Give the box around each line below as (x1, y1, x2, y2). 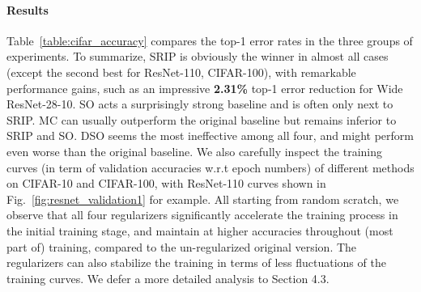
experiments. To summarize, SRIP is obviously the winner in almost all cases (6, 48, 389, 65)
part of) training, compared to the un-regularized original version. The (6, 238, 357, 255)
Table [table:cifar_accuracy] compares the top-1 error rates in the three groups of (6, 32, 413, 49)
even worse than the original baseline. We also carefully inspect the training (6, 142, 383, 159)
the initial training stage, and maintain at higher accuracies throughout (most (6, 222, 393, 239)
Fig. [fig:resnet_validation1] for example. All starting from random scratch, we (6, 190, 399, 207)
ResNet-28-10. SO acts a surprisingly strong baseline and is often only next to (6, 95, 393, 112)
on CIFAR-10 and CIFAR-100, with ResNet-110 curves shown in (6, 175, 326, 192)
